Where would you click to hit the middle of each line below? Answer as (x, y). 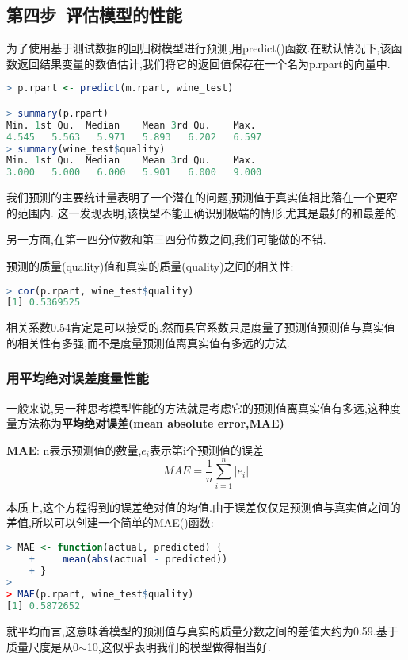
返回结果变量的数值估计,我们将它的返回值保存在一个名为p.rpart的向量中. (204, 63)
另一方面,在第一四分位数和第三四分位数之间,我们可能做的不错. (166, 239)
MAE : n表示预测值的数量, (74, 449)
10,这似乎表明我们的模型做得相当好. (179, 646)
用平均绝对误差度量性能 (78, 378)
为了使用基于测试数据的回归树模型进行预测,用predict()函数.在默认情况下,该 (199, 48)
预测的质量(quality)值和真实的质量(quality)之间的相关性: (150, 265)
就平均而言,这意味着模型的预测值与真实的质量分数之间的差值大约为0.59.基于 (202, 631)
